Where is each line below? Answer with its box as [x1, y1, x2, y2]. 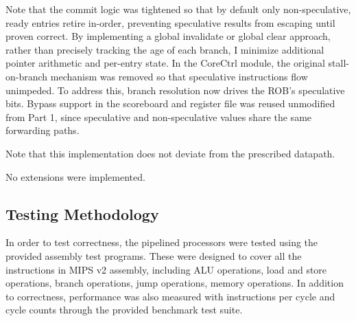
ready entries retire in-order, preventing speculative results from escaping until [5, 15, 335, 30]
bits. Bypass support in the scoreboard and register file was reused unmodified [5, 96, 335, 111]
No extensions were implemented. [5, 169, 145, 184]
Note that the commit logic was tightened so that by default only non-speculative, [5, 2, 351, 16]
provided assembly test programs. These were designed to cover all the [5, 248, 302, 263]
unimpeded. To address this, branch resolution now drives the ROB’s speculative [5, 82, 345, 97]
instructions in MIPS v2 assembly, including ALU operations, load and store [5, 262, 327, 276]
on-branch [5, 69, 48, 83]
